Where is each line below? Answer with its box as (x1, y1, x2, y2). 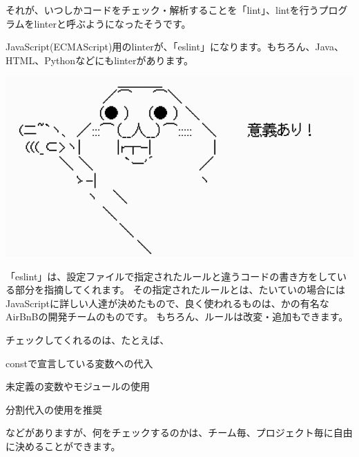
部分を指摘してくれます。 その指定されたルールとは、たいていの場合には (14, 282, 345, 297)
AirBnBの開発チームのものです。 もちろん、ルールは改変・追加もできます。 (6, 309, 349, 324)
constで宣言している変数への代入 (6, 356, 153, 370)
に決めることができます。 (6, 439, 121, 454)
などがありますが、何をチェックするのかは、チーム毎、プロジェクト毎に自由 (6, 425, 353, 440)
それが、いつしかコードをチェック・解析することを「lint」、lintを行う (6, 3, 319, 17)
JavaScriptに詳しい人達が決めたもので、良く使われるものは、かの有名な (6, 295, 329, 310)
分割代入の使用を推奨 (6, 402, 102, 416)
